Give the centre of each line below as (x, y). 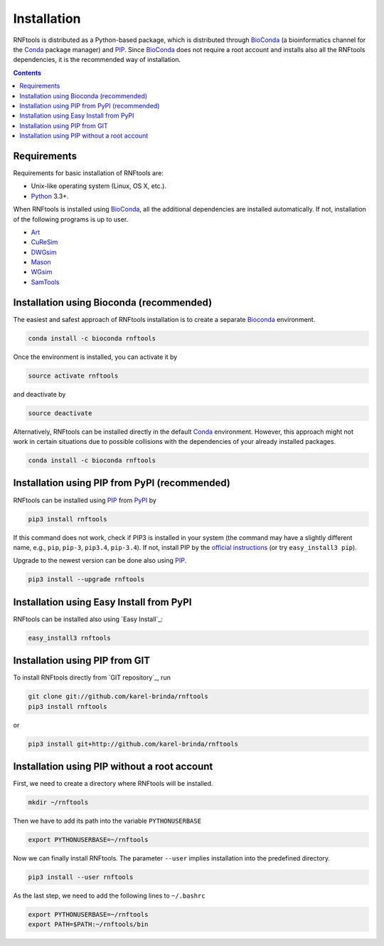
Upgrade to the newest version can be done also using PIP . (100, 561)
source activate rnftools (73, 375)
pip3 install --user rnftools (81, 877)
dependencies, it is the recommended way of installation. (97, 60)
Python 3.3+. (50, 196)
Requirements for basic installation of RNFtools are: (88, 173)
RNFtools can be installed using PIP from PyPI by (85, 500)
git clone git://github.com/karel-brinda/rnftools (118, 697)
